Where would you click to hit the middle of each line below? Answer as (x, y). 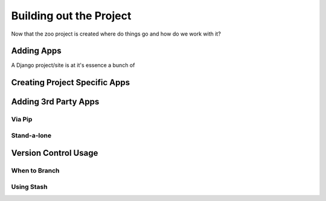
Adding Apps (36, 51)
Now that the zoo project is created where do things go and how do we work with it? (116, 34)
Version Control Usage (55, 153)
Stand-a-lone (31, 135)
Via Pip (22, 120)
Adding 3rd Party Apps (55, 102)
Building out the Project (71, 16)
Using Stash (29, 187)
